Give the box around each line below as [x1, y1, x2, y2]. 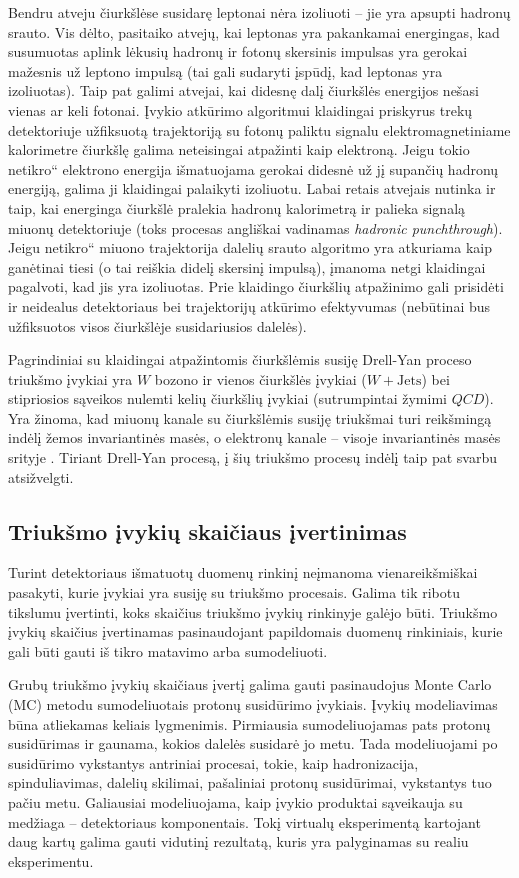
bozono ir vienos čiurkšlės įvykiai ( [154, 368, 367, 389]
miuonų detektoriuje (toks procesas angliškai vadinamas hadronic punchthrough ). [8, 217, 503, 238]
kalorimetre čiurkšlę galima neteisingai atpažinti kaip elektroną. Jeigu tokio [8, 139, 470, 160]
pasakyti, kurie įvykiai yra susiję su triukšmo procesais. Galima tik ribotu [8, 582, 460, 603]
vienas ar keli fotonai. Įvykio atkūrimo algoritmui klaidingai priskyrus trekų [8, 99, 473, 120]
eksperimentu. [8, 850, 94, 871]
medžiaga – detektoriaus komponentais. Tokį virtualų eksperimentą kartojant [8, 811, 481, 832]
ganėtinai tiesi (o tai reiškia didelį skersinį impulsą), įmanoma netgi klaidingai [8, 256, 486, 277]
